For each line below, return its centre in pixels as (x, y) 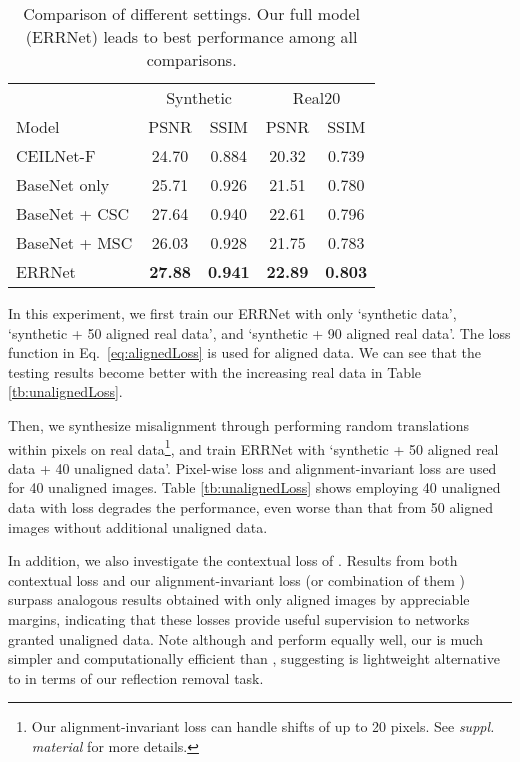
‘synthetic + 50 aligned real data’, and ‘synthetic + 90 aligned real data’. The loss (259, 332)
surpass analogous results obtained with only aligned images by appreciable (239, 599)
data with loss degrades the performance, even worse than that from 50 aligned (251, 507)
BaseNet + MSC (74, 242)
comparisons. (191, 59)
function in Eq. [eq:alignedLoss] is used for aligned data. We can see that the (244, 352)
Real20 (316, 97)
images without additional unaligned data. (138, 526)
